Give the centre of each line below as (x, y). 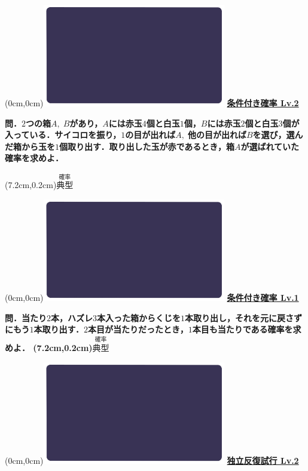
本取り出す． (59, 329)
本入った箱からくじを (139, 317)
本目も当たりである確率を (243, 329)
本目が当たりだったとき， (138, 329)
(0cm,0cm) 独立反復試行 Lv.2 (152, 460)
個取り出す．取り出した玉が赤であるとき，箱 (147, 146)
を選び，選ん (278, 135)
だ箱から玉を (30, 146)
